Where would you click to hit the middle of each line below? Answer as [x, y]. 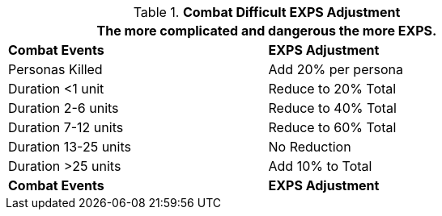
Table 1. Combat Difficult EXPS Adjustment [267, 12]
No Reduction [310, 147]
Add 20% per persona [336, 69]
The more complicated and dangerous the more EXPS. [267, 31]
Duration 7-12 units [66, 127]
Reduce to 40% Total [332, 108]
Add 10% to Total [320, 166]
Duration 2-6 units [64, 108]
